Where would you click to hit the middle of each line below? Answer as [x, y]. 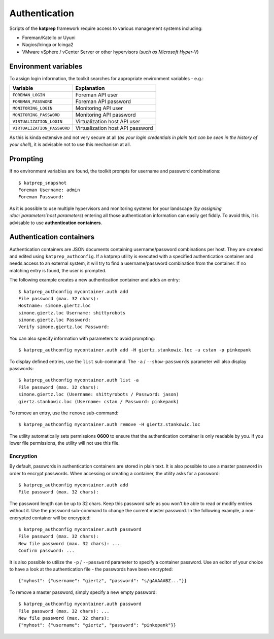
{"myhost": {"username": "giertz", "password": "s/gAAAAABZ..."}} [103, 581]
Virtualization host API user [108, 122]
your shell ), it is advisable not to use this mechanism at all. [70, 145]
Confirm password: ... [47, 551]
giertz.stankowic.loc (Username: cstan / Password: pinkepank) [99, 401]
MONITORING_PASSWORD [36, 115]
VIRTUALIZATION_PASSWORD [41, 128]
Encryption [23, 456]
